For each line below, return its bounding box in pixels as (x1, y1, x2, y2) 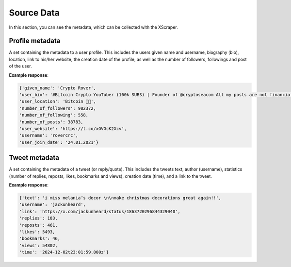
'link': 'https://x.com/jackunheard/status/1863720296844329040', (19, 209, 180, 214)
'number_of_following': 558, (19, 112, 89, 118)
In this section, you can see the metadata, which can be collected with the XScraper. (9, 24, 178, 30)
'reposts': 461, (19, 222, 58, 228)
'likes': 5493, (19, 229, 55, 234)
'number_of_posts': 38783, (19, 119, 83, 125)
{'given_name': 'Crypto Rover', (19, 85, 97, 91)
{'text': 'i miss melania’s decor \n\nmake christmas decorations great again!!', (19, 195, 222, 200)
